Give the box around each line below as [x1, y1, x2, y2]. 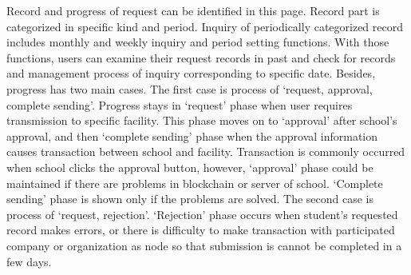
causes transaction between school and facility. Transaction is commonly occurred [6, 143, 405, 160]
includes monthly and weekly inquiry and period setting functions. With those [6, 34, 389, 50]
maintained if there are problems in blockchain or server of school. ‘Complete [6, 174, 383, 191]
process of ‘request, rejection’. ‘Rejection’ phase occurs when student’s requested [6, 205, 398, 222]
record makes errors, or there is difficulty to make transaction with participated [6, 221, 395, 238]
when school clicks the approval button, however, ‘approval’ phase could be [6, 158, 373, 175]
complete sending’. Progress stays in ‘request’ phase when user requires [6, 96, 353, 113]
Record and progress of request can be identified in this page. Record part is [6, 2, 380, 18]
